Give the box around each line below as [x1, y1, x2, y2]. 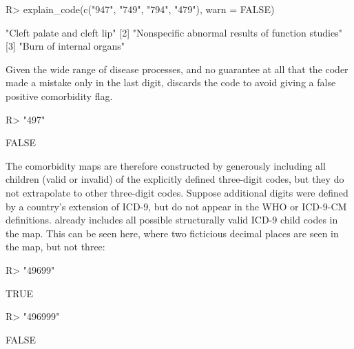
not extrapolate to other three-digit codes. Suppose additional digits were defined [6, 185, 348, 199]
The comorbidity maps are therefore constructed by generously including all [6, 158, 326, 172]
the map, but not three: [6, 239, 105, 254]
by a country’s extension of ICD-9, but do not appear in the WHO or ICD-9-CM [6, 199, 347, 213]
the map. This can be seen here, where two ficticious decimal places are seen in [6, 226, 339, 240]
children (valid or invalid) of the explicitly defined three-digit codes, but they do [6, 172, 344, 186]
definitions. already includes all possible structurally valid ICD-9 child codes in [6, 212, 338, 227]
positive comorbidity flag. [6, 88, 113, 103]
